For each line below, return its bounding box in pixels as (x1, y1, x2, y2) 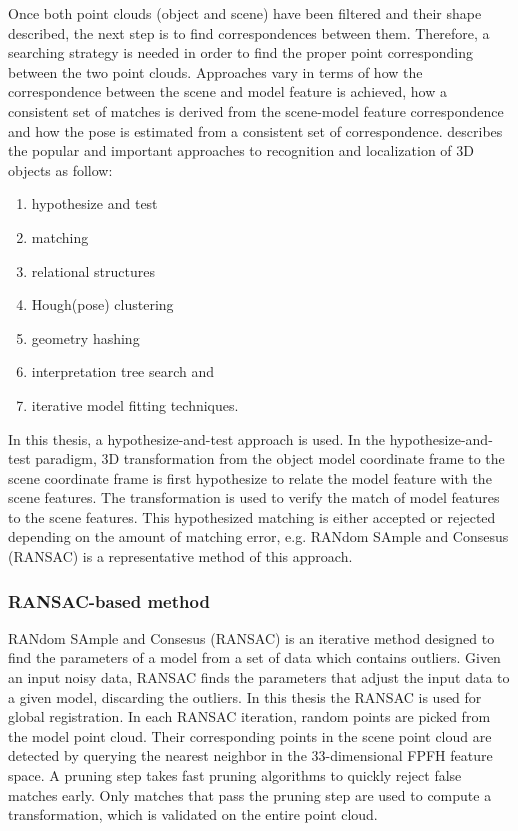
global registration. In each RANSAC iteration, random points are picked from (8, 706, 491, 727)
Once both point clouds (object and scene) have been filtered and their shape (8, 3, 482, 23)
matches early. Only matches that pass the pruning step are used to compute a (8, 784, 492, 805)
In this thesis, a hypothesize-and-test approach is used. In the (8, 428, 386, 449)
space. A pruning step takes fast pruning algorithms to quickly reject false (8, 765, 462, 786)
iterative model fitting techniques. (31, 394, 239, 415)
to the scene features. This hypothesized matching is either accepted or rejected (8, 506, 496, 527)
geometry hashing (31, 327, 140, 348)
